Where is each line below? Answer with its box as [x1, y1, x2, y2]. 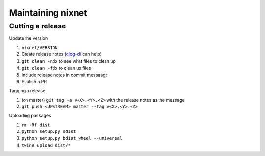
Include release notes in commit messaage [21, 72, 108, 78]
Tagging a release [9, 88, 46, 94]
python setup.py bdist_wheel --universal [21, 135, 123, 141]
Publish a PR [21, 78, 47, 84]
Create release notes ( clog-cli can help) [21, 52, 102, 57]
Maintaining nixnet [9, 7, 87, 18]
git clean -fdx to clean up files [21, 65, 91, 71]
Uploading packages [9, 113, 51, 119]
